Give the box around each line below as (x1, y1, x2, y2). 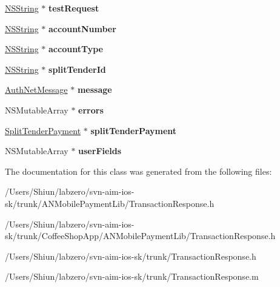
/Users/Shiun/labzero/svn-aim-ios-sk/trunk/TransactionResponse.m (5, 270, 259, 283)
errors (78, 103, 104, 116)
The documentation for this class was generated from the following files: (5, 164, 272, 177)
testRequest (48, 2, 99, 14)
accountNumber (48, 22, 116, 35)
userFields (78, 144, 122, 157)
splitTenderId (48, 62, 106, 75)
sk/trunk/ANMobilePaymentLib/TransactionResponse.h (5, 197, 215, 209)
